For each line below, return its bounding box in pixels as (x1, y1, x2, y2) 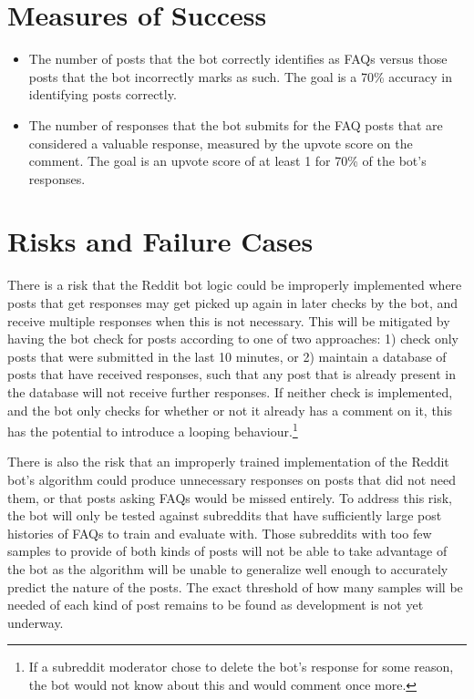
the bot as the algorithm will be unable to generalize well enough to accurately (7, 559, 448, 578)
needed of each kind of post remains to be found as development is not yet (7, 595, 424, 614)
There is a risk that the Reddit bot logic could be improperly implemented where (7, 275, 462, 294)
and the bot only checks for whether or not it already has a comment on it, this (7, 400, 453, 419)
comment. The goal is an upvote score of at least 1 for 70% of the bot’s (28, 151, 427, 170)
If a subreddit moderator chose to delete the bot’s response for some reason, (28, 657, 454, 676)
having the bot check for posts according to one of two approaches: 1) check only (7, 329, 459, 348)
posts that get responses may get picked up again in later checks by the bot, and (7, 293, 459, 312)
